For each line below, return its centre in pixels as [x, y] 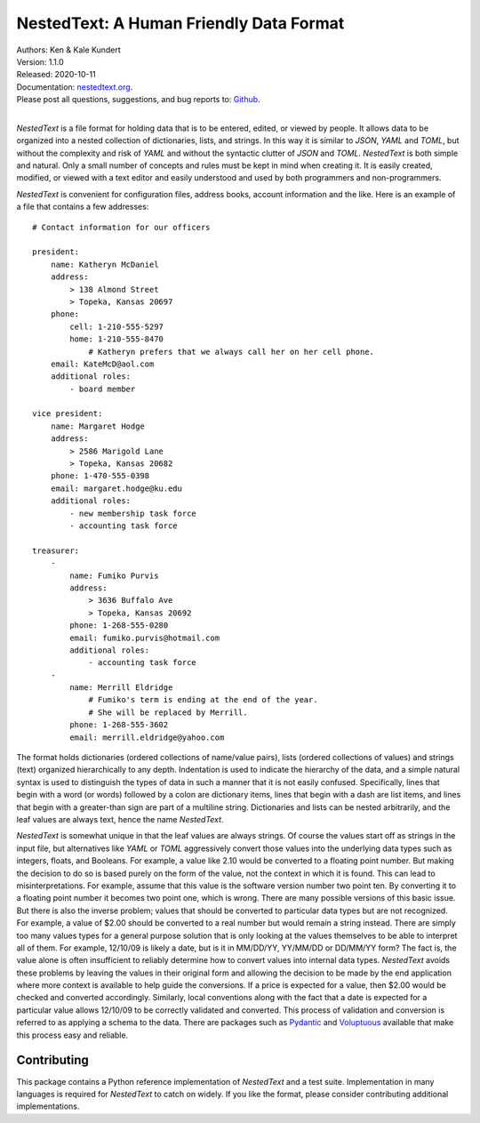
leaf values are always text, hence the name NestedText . [120, 819]
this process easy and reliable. [72, 1035]
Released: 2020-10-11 [56, 75]
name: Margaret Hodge [98, 426]
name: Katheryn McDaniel [104, 264]
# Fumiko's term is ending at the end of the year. [204, 700]
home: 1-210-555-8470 [117, 339]
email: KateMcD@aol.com [102, 364]
